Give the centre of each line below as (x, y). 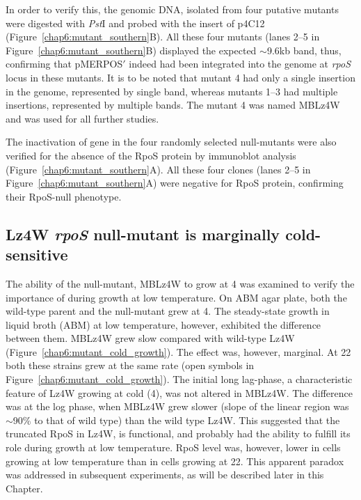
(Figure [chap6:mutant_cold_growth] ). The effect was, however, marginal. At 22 (178, 351)
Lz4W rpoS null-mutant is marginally (143, 234)
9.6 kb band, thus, (304, 50)
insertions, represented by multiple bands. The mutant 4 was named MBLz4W (173, 105)
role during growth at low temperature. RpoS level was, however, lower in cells (173, 447)
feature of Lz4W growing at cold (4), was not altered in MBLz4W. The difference (179, 392)
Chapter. (24, 488)
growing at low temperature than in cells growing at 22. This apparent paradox (175, 461)
